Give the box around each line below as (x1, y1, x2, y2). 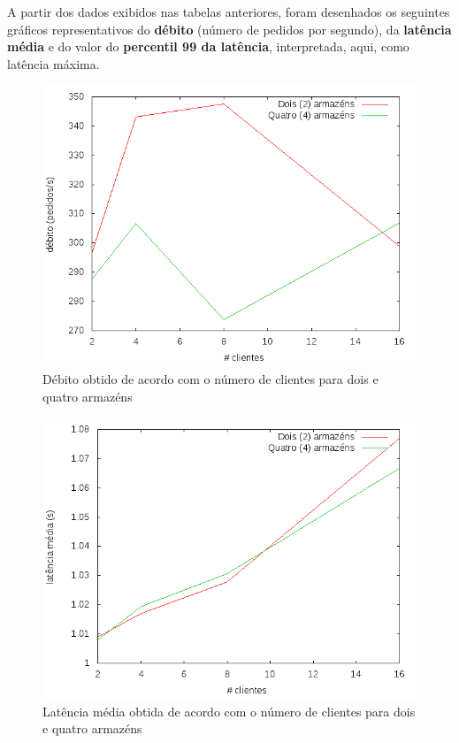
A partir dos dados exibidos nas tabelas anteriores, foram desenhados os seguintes (7, 3, 450, 20)
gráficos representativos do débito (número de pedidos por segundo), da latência (7, 19, 452, 38)
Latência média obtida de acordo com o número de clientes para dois (42, 701, 416, 720)
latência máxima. (7, 54, 100, 73)
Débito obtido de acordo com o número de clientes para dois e (42, 369, 379, 387)
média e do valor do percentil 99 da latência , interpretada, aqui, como (7, 37, 409, 56)
